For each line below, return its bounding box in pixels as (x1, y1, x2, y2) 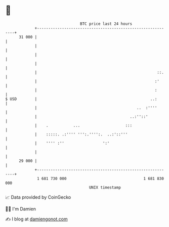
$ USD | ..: (5, 96, 157, 102)
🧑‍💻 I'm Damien (5, 206, 36, 212)
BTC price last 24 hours (80, 21, 133, 26)
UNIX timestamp (89, 185, 121, 190)
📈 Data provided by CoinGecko (5, 194, 71, 200)
